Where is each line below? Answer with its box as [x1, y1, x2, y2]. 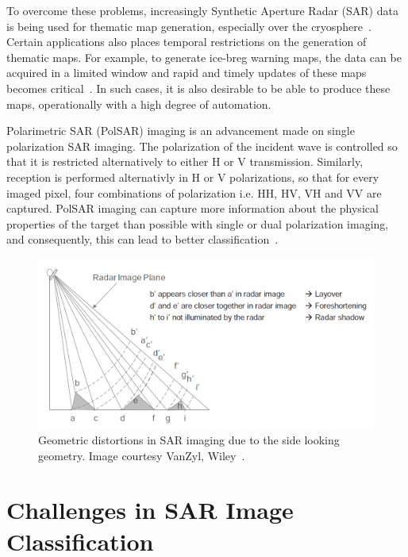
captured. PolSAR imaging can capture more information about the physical [6, 200, 379, 217]
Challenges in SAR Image [6, 494, 294, 526]
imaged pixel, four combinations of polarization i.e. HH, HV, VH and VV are [6, 184, 382, 201]
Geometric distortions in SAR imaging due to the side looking [38, 431, 340, 448]
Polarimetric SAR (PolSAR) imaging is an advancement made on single [6, 122, 355, 139]
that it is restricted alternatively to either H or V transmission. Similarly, [6, 153, 364, 170]
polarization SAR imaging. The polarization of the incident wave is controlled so [6, 137, 398, 154]
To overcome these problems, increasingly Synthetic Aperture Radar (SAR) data [6, 2, 398, 18]
